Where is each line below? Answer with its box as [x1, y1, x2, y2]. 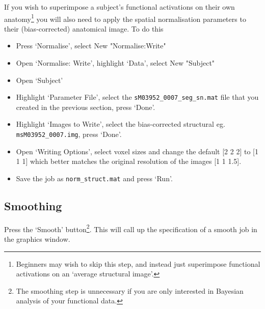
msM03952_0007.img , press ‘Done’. [16, 129, 122, 139]
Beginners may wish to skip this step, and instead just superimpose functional [16, 258, 260, 269]
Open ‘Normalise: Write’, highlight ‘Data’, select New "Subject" [16, 58, 215, 68]
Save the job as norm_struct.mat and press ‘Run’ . [16, 173, 173, 183]
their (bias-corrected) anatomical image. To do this [4, 23, 164, 34]
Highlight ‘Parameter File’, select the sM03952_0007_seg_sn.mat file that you [16, 92, 259, 102]
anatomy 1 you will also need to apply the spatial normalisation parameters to [4, 12, 246, 24]
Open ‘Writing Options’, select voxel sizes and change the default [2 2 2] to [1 [16, 146, 258, 156]
